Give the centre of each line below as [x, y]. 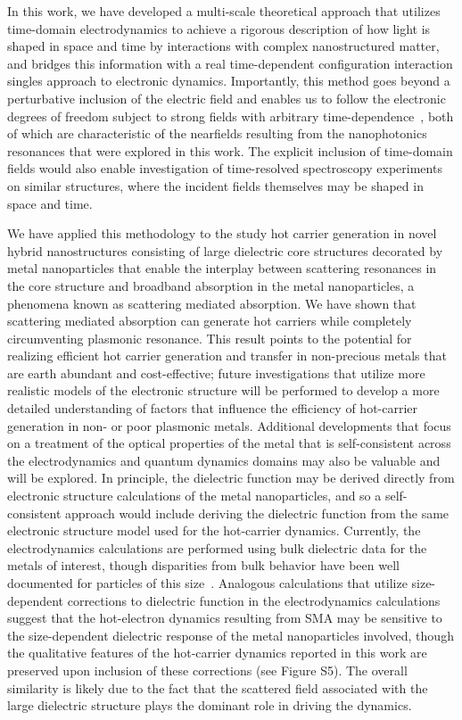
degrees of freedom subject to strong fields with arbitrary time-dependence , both [231, 116]
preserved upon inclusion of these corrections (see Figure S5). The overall [207, 670]
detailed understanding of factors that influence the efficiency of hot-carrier [213, 408]
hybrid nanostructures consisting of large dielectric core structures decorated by [225, 250]
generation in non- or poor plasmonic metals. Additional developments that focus [229, 425]
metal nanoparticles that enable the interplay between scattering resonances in [222, 268]
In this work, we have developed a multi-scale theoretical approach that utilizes [224, 11]
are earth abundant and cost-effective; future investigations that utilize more [216, 372]
